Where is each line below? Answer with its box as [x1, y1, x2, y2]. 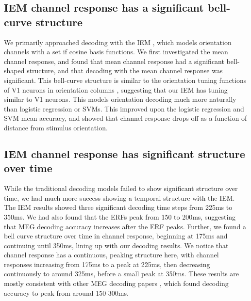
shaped [4, 65, 25, 76]
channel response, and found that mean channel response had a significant [4, 56, 224, 66]
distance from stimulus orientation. [4, 122, 108, 132]
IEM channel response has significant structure [4, 146, 245, 161]
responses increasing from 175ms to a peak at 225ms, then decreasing [4, 259, 210, 269]
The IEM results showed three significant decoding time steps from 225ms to [4, 202, 233, 212]
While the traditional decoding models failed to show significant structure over [4, 183, 238, 193]
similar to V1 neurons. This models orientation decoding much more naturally [4, 94, 236, 104]
